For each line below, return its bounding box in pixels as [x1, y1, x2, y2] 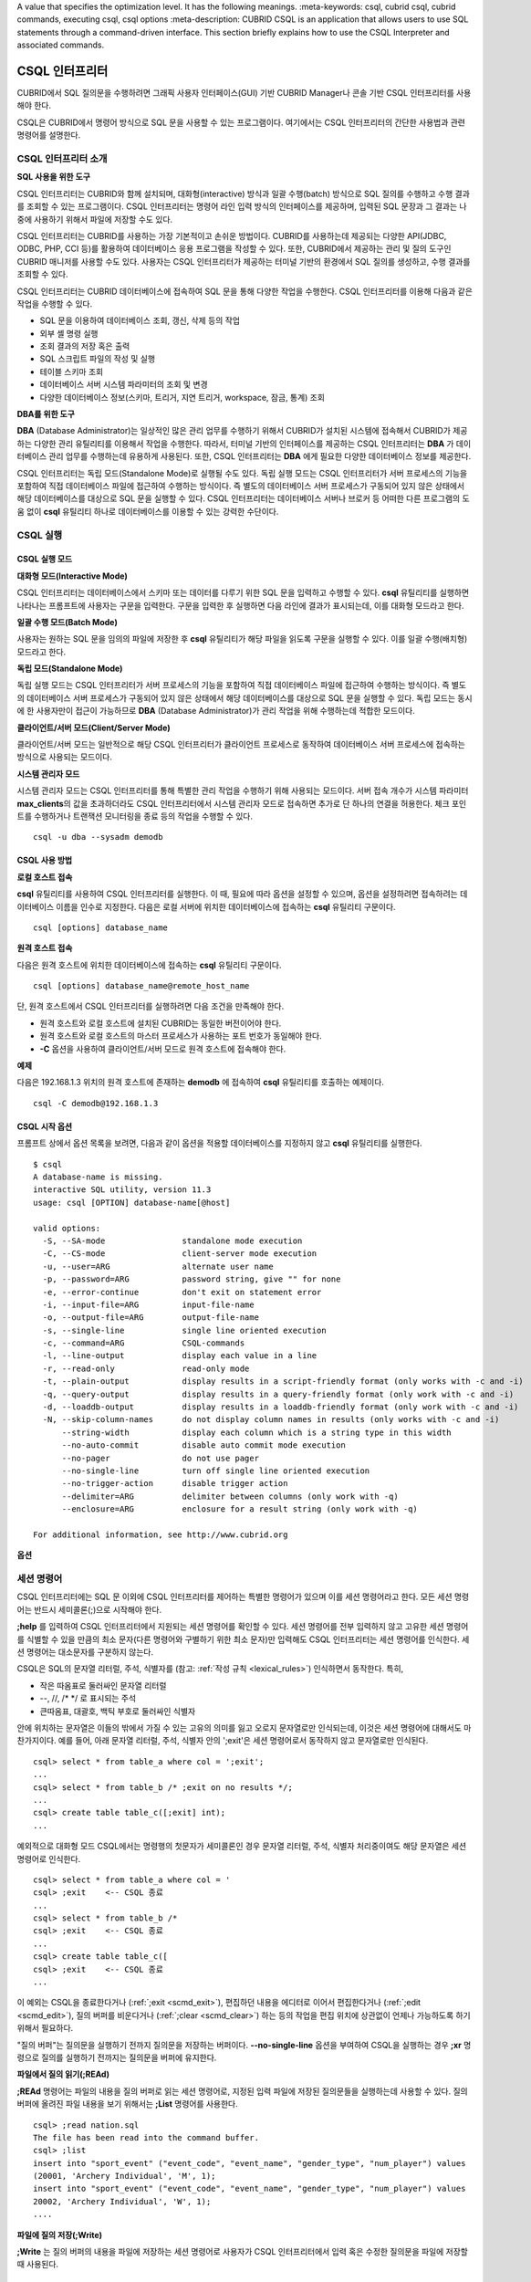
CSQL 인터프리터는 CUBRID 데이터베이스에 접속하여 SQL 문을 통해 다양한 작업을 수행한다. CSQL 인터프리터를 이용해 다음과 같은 [16, 286, 474, 297]
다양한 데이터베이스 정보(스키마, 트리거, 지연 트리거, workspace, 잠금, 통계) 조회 [39, 392, 326, 403]
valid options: [33, 1223, 101, 1233]
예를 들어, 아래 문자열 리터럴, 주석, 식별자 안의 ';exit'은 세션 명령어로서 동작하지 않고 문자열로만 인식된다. [57, 1735, 429, 1746]
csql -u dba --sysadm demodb [33, 832, 163, 843]
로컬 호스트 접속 [16, 872, 73, 883]
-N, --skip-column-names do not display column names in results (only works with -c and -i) [42, 1415, 500, 1425]
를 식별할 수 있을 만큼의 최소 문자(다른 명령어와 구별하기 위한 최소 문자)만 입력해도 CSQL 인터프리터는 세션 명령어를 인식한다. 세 [16, 1634, 470, 1645]
